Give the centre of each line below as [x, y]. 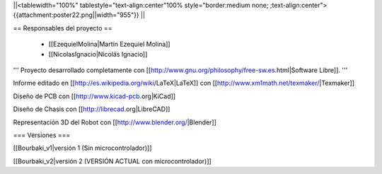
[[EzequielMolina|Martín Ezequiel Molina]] [109, 44]
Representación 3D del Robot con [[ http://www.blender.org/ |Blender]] [115, 122]
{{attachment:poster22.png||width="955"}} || [79, 15]
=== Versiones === [42, 135]
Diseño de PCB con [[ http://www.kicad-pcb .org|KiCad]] [94, 96]
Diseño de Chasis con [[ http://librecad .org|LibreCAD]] [92, 109]
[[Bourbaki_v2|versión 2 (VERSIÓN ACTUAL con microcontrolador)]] [112, 161]
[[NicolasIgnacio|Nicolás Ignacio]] [98, 54]
